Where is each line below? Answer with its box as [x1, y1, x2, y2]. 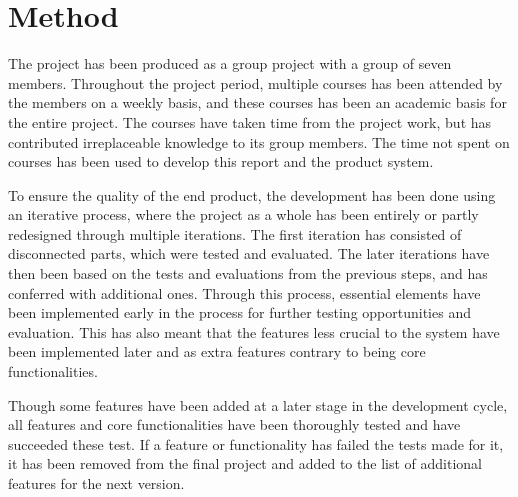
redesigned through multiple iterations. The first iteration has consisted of [8, 223, 462, 244]
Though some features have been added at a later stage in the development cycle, [8, 394, 508, 415]
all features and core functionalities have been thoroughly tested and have [8, 414, 461, 435]
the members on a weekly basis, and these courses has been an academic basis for [8, 92, 507, 113]
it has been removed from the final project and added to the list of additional [8, 453, 482, 474]
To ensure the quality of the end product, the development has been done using [8, 184, 496, 205]
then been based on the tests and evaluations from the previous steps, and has [8, 263, 488, 284]
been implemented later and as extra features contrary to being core [8, 341, 426, 362]
